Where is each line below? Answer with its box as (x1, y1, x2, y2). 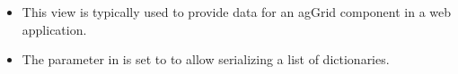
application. (22, 20, 87, 38)
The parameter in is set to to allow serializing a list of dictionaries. (22, 50, 390, 69)
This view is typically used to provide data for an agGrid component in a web (22, 3, 452, 21)
